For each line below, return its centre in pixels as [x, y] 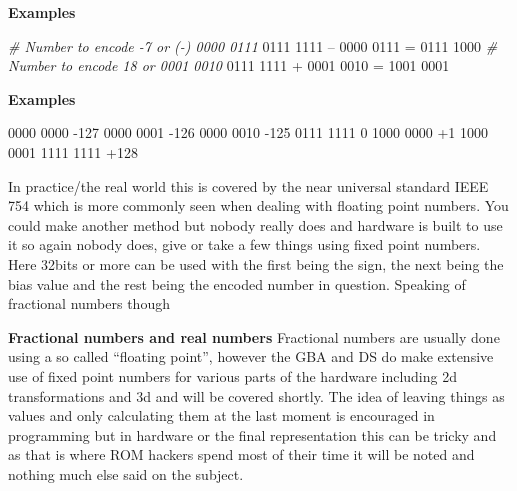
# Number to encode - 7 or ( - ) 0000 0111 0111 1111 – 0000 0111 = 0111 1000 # [253, 45]
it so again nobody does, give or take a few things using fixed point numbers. [244, 244]
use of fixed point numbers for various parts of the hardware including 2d [232, 375]
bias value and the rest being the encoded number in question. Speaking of [237, 283]
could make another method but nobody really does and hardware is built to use [255, 224]
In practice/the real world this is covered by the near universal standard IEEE [248, 185]
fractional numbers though [89, 303]
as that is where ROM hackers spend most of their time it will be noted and [241, 454]
